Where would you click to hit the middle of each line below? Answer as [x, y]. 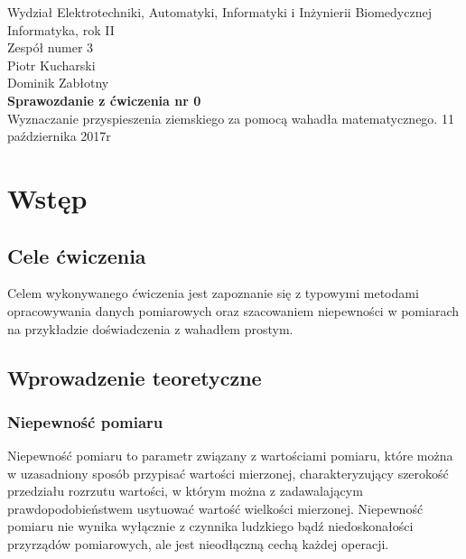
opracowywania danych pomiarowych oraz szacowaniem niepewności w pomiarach [233, 310]
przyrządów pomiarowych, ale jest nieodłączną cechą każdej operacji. [198, 544]
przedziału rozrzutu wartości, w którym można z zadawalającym [185, 491]
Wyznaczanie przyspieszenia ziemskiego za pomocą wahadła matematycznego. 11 [231, 118]
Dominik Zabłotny [58, 83]
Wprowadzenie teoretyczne [135, 377]
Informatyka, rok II [61, 29]
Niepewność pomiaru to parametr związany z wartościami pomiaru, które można [230, 456]
